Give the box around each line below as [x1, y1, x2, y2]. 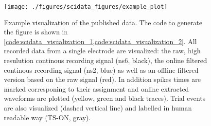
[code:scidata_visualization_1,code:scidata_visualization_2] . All [4, 36, 197, 46]
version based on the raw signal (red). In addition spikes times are [4, 74, 201, 84]
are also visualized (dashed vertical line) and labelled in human [4, 103, 192, 112]
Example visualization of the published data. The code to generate [4, 17, 202, 27]
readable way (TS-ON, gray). [4, 112, 91, 122]
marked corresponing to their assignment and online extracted [4, 83, 189, 94]
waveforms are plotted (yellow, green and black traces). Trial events [4, 93, 206, 103]
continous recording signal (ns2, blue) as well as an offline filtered [4, 64, 199, 75]
